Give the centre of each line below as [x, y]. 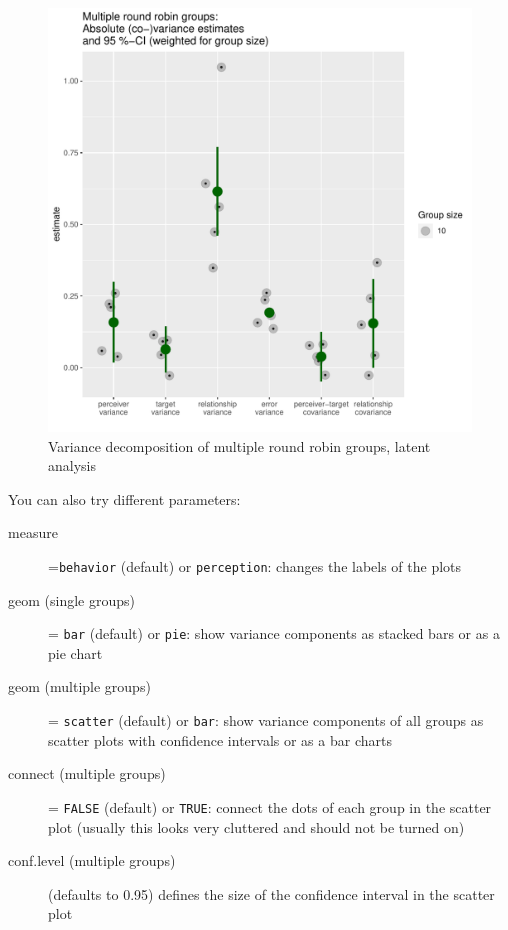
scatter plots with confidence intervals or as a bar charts [220, 739]
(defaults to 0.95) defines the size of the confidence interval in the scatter [271, 893]
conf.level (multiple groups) [92, 860]
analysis [72, 465]
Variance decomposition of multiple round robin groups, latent [239, 445]
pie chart [75, 652]
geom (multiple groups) [79, 686]
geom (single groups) [71, 599]
